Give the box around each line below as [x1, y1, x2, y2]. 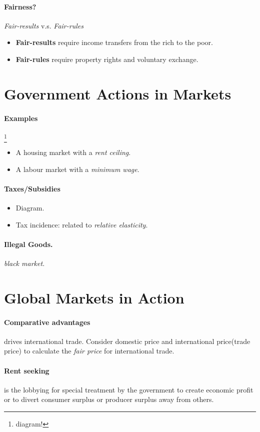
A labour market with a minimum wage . [15, 163, 139, 174]
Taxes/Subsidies [4, 183, 60, 193]
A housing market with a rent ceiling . [15, 147, 131, 157]
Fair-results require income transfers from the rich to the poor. [15, 37, 213, 47]
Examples [4, 112, 38, 123]
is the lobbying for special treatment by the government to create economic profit [4, 384, 253, 394]
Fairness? [4, 1, 36, 11]
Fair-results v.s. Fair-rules [4, 20, 83, 30]
